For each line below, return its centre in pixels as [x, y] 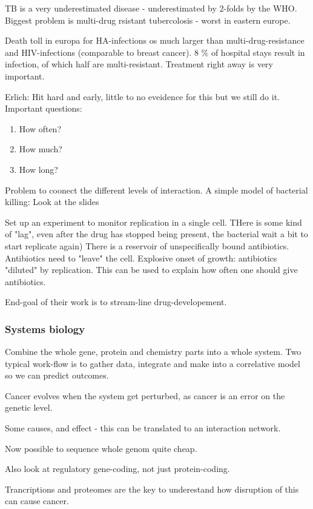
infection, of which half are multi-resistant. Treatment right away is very [139, 64]
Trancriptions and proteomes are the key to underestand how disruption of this [152, 489]
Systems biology [45, 329]
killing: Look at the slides [52, 202]
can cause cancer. [37, 501]
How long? [38, 169]
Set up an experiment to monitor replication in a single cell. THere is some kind [153, 222]
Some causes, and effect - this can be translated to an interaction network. [143, 428]
